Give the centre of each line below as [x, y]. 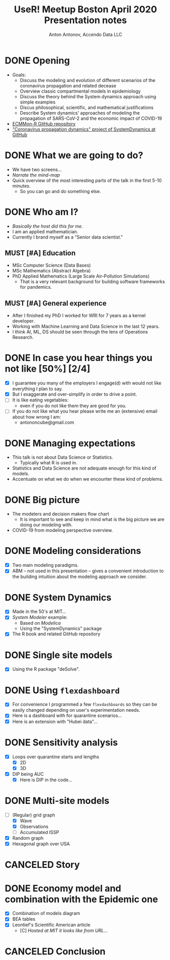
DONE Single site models [59, 655]
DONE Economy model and [63, 888]
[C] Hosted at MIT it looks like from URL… [64, 931]
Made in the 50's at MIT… [39, 612]
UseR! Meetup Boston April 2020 [86, 9]
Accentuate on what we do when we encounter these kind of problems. [88, 479]
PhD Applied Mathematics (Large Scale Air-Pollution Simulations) [81, 276]
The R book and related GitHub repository [56, 634]
